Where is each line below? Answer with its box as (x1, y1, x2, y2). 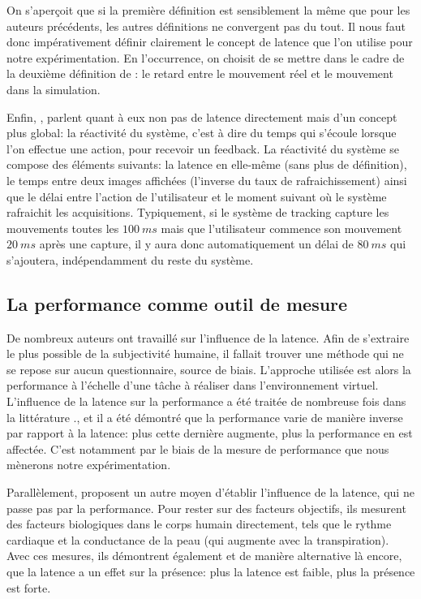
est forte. (6, 579, 51, 596)
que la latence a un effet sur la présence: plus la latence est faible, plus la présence (6, 563, 415, 580)
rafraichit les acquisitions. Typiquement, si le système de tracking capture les (6, 204, 389, 221)
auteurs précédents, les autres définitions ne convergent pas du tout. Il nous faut (6, 17, 406, 34)
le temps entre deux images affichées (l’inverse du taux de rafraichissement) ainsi (6, 171, 407, 188)
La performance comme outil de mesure (6, 291, 348, 316)
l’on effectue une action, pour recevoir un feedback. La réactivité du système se (6, 140, 399, 157)
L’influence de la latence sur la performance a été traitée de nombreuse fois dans (6, 393, 406, 410)
